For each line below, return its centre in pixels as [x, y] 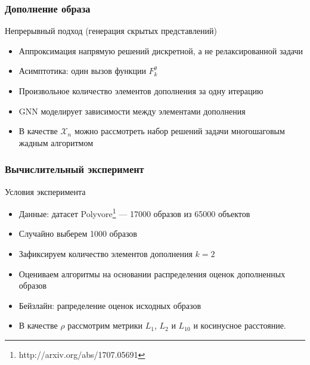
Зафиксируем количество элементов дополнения [106, 254]
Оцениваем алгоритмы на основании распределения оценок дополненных [152, 273]
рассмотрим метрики [105, 325]
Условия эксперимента [45, 191]
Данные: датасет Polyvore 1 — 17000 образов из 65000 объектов [134, 213]
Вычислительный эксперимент [75, 169]
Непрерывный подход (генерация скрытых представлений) [111, 31]
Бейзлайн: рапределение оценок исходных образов [110, 305]
